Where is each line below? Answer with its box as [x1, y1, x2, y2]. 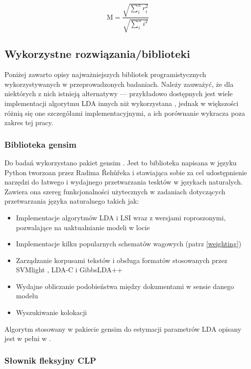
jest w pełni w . [4, 333, 51, 343]
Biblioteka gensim [4, 138, 76, 150]
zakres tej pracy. [4, 117, 53, 128]
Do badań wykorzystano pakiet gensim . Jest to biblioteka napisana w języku [4, 157, 237, 167]
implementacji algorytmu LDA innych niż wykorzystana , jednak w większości [4, 98, 239, 108]
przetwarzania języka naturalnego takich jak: [4, 196, 139, 206]
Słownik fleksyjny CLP [4, 354, 97, 366]
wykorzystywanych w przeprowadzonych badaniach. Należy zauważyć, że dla [4, 79, 234, 89]
